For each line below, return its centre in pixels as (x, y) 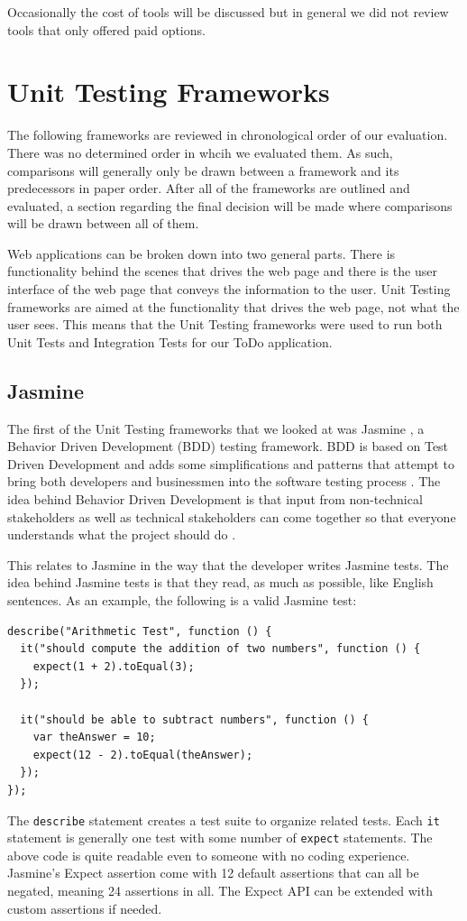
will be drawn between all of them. (103, 223)
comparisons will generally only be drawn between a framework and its (203, 170)
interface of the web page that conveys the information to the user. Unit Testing (229, 289)
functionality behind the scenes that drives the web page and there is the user (222, 271)
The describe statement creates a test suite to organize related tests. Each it (224, 820)
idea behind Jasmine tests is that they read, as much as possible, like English (220, 582)
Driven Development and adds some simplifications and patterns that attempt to (231, 463)
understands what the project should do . (122, 534)
